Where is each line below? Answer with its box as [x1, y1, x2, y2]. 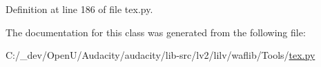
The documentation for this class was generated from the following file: [6, 25, 306, 39]
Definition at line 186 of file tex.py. [6, 2, 153, 16]
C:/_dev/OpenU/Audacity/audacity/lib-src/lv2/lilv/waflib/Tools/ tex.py [6, 48, 315, 62]
